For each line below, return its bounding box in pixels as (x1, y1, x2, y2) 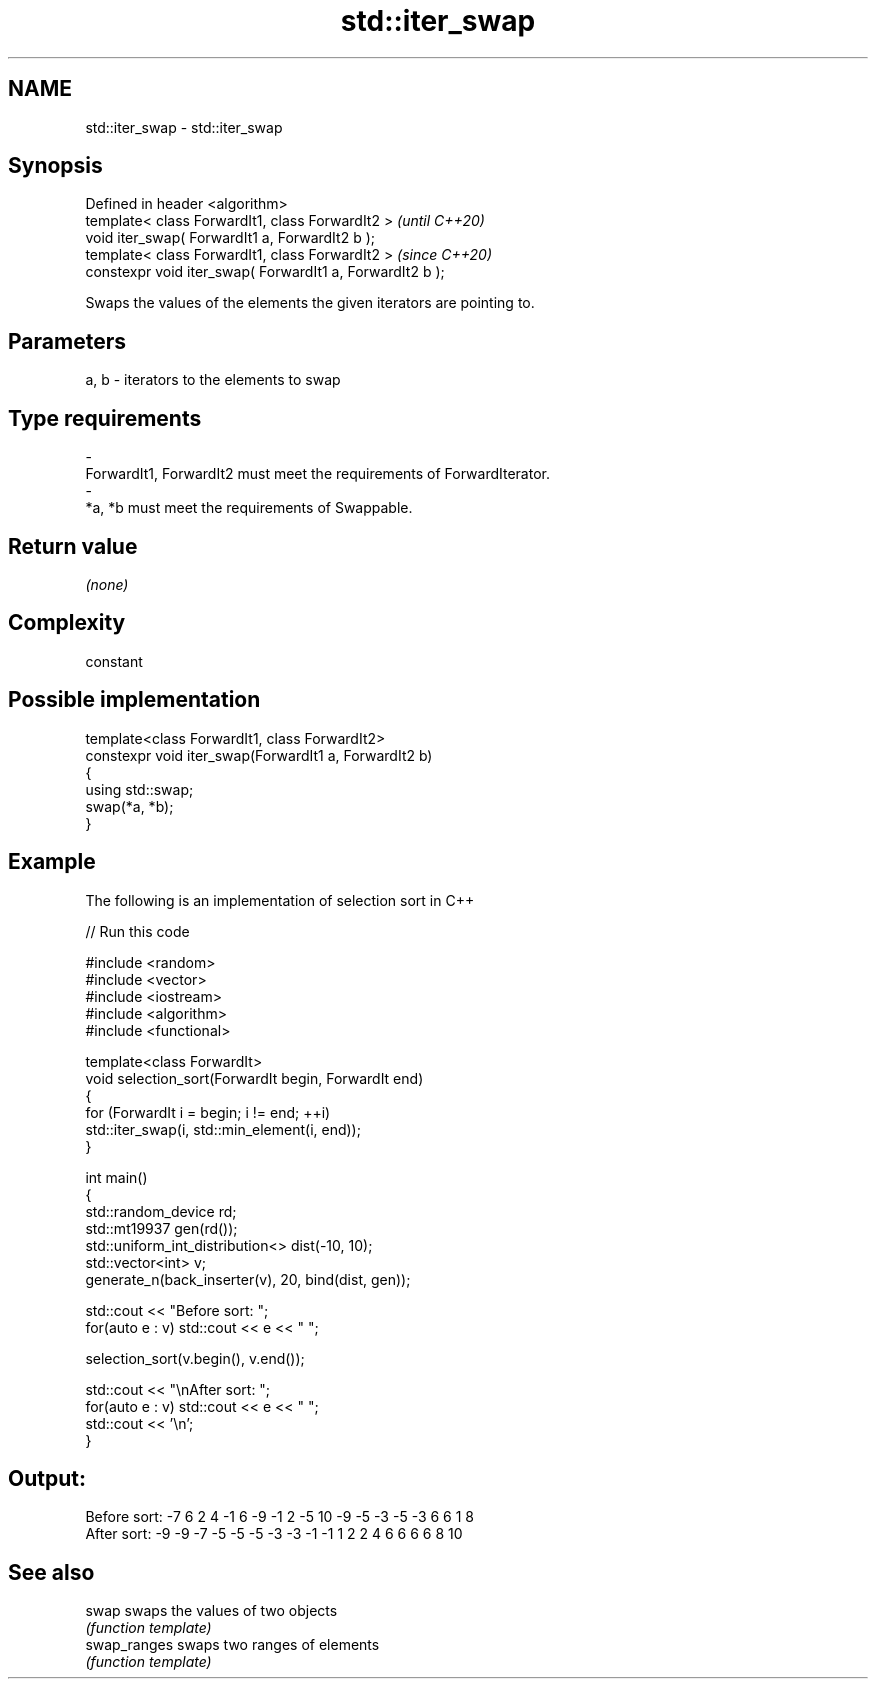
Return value (8, 533, 138, 559)
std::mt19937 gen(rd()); (85, 1219, 238, 1237)
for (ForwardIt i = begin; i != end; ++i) (85, 1103, 331, 1121)
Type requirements (8, 405, 202, 431)
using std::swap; (85, 780, 194, 798)
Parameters (8, 328, 126, 354)
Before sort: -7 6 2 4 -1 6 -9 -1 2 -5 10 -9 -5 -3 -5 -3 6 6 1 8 (85, 1508, 475, 1526)
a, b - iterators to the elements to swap (85, 371, 341, 389)
